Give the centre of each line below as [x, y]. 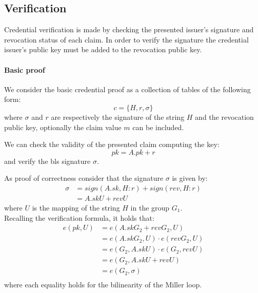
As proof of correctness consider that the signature [84, 178]
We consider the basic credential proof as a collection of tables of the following [127, 89]
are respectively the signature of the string [118, 117]
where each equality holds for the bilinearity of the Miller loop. [103, 285]
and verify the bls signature [47, 161]
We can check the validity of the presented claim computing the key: [112, 144]
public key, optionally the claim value [63, 127]
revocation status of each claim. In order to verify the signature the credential [126, 39]
